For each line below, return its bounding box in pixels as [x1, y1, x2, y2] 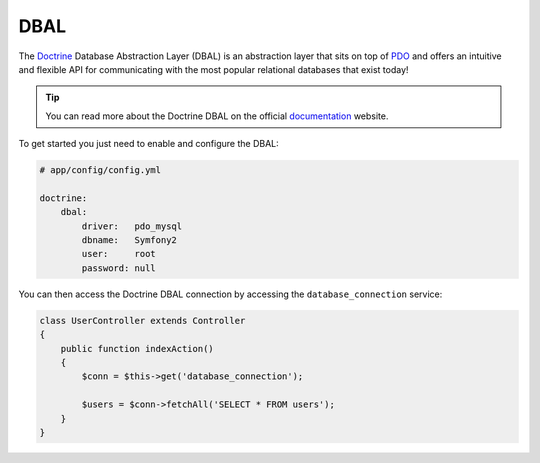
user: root [81, 248, 157, 260]
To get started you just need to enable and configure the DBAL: [18, 138, 279, 150]
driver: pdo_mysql [81, 220, 183, 232]
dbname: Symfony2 [81, 235, 177, 246]
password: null [81, 262, 157, 274]
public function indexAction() [60, 343, 214, 354]
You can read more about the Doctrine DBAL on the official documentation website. [45, 110, 389, 122]
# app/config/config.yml [39, 165, 162, 176]
